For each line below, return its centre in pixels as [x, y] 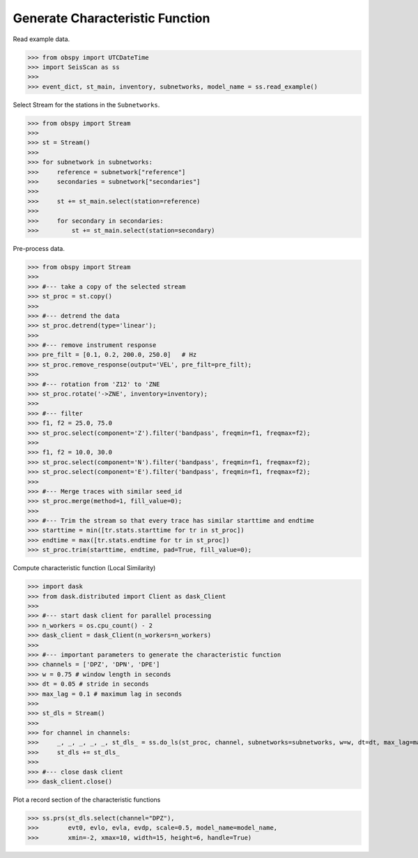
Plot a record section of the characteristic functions [87, 800]
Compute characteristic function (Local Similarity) [84, 568]
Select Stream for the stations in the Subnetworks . [86, 105]
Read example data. [41, 39]
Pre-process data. [39, 248]
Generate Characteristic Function [111, 18]
